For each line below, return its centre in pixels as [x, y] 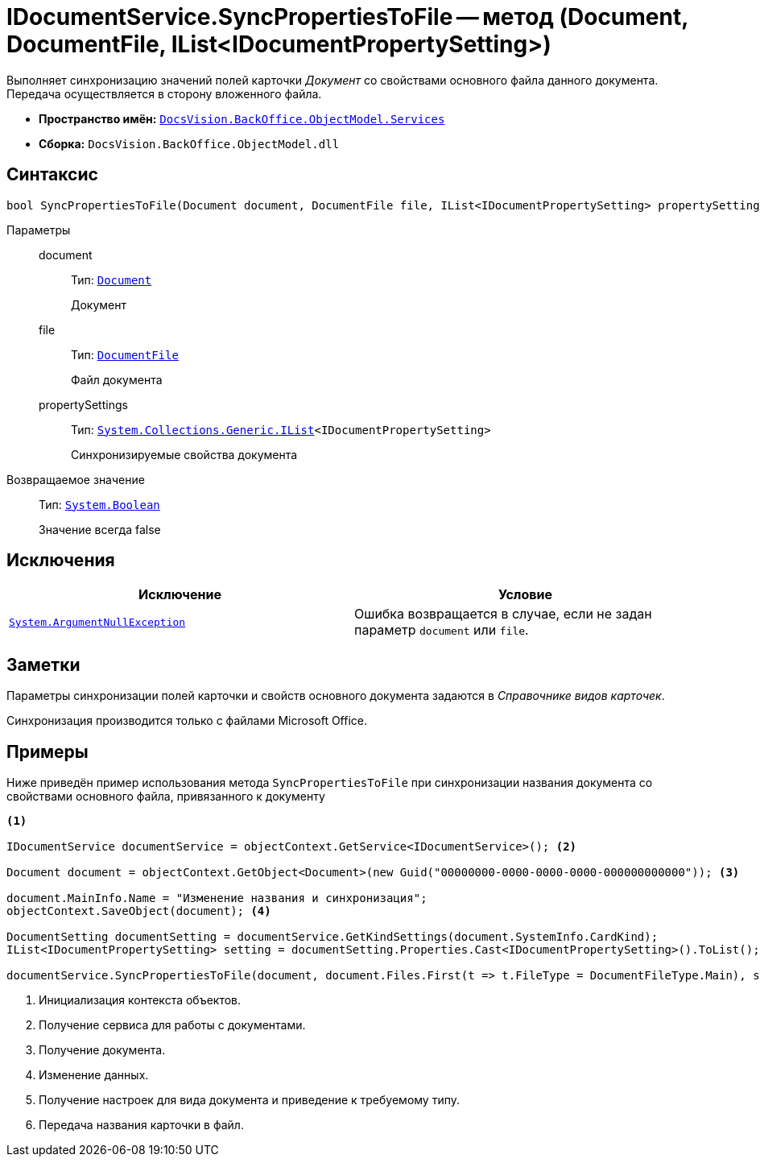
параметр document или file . [442, 630]
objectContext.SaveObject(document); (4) [139, 911]
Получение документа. [102, 1050]
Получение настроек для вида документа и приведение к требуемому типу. [249, 1100]
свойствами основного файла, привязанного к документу [166, 797]
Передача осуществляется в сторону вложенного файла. [164, 93]
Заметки [43, 664]
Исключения [61, 561]
